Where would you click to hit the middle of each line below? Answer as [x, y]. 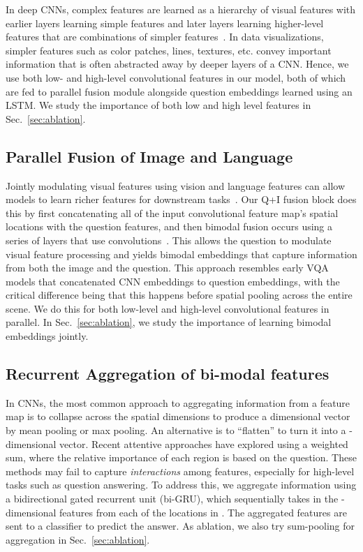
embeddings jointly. [47, 336]
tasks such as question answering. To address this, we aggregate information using [181, 485]
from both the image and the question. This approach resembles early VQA [167, 268]
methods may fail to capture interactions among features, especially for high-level [180, 471]
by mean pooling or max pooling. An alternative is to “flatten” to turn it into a [176, 430]
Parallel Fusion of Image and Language [149, 156]
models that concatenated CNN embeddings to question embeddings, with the [173, 281]
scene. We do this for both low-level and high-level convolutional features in [168, 308]
